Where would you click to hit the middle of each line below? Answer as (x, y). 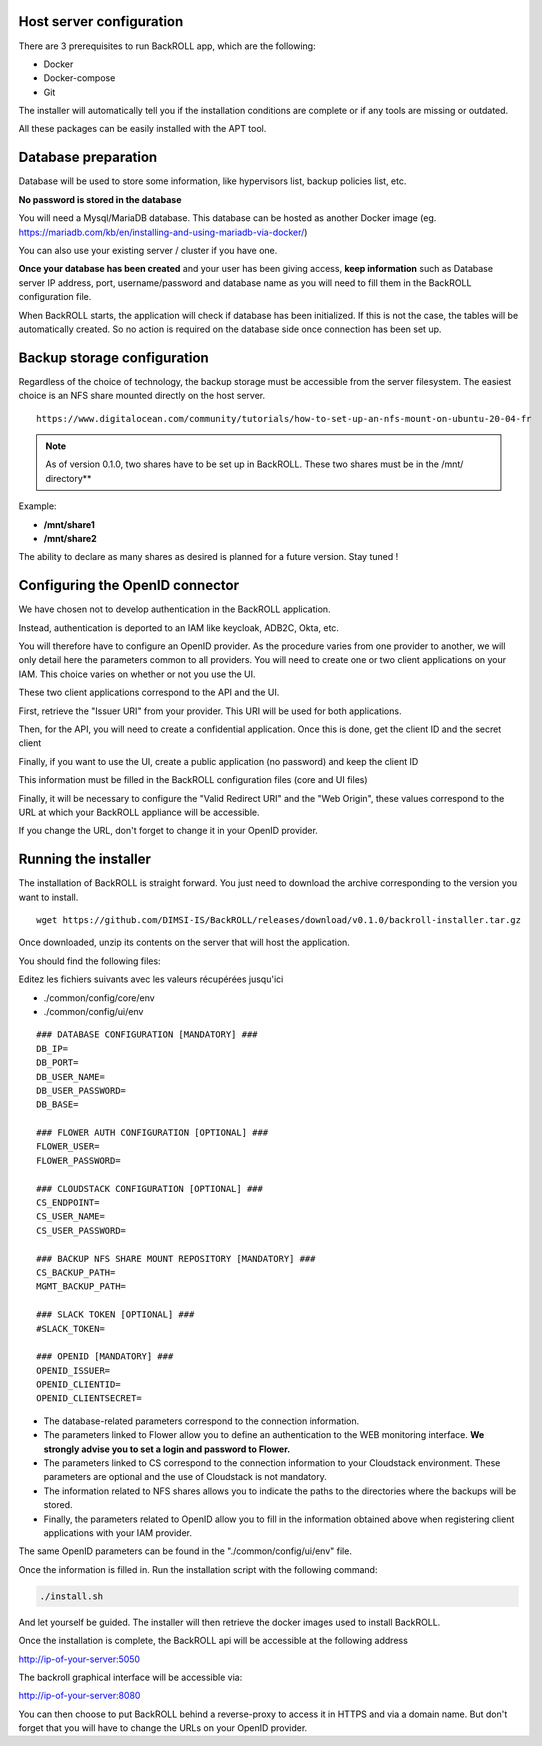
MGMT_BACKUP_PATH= (81, 1286)
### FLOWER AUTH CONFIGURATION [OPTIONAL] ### (152, 1133)
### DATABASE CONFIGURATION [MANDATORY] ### (147, 1034)
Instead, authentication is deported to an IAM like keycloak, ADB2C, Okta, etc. (179, 627)
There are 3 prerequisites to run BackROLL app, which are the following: (167, 46)
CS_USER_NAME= (70, 1216)
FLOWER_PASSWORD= (78, 1160)
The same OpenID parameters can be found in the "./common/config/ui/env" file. (185, 1551)
